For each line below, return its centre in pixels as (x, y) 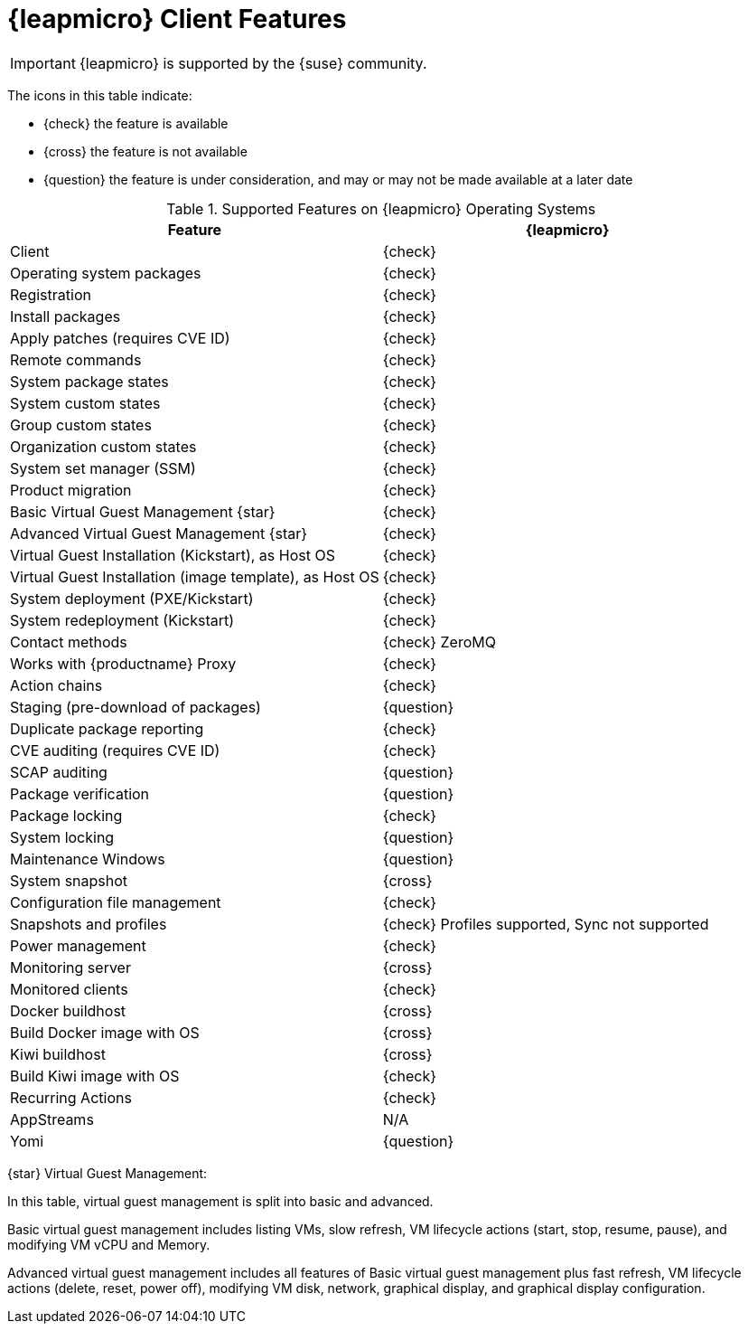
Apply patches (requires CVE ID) (120, 338)
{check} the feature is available (136, 123)
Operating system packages (106, 273)
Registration (51, 294)
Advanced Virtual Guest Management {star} (159, 533)
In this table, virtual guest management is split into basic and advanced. (220, 1201)
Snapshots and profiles (89, 924)
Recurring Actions (71, 1097)
